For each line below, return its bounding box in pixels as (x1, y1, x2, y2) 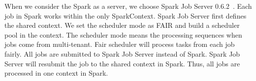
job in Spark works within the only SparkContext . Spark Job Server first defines (4, 10, 247, 20)
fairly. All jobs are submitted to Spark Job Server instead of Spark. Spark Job (4, 48, 240, 59)
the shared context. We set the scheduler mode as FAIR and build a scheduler (4, 20, 240, 30)
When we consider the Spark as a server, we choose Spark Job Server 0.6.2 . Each (4, 1, 252, 11)
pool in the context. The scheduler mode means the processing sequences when (4, 29, 242, 40)
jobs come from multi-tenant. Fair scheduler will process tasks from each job (4, 39, 235, 49)
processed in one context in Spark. (4, 68, 108, 78)
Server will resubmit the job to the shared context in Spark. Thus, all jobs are (4, 58, 240, 68)
